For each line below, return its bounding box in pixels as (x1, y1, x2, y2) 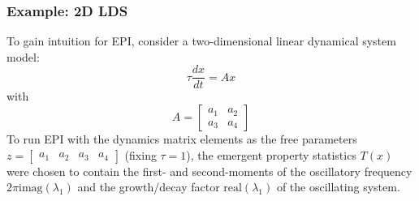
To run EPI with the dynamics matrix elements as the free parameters (6, 130, 357, 148)
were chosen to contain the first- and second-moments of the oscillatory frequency (6, 162, 413, 179)
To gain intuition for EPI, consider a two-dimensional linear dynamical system (6, 32, 396, 49)
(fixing (124, 146, 157, 163)
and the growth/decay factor (77, 178, 220, 195)
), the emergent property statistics (186, 146, 356, 163)
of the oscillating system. (276, 178, 400, 195)
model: (6, 48, 40, 65)
